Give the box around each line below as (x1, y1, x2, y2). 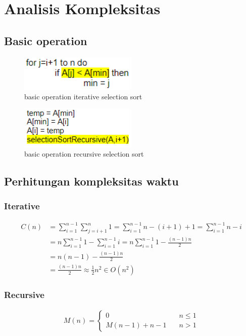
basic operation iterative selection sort (24, 91, 142, 102)
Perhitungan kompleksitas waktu (4, 173, 179, 189)
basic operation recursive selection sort (24, 148, 144, 159)
